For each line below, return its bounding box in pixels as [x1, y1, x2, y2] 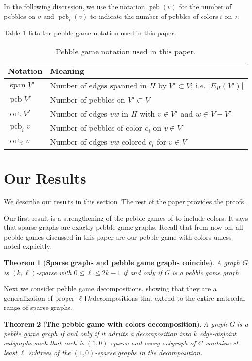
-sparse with [36, 267, 72, 277]
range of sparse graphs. [4, 302, 72, 312]
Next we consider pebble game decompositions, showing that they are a [4, 283, 217, 293]
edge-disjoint [199, 328, 237, 338]
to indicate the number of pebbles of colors [90, 11, 218, 21]
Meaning [50, 65, 84, 76]
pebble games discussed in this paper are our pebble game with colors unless [4, 231, 232, 241]
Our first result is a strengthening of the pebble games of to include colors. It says [4, 212, 248, 223]
